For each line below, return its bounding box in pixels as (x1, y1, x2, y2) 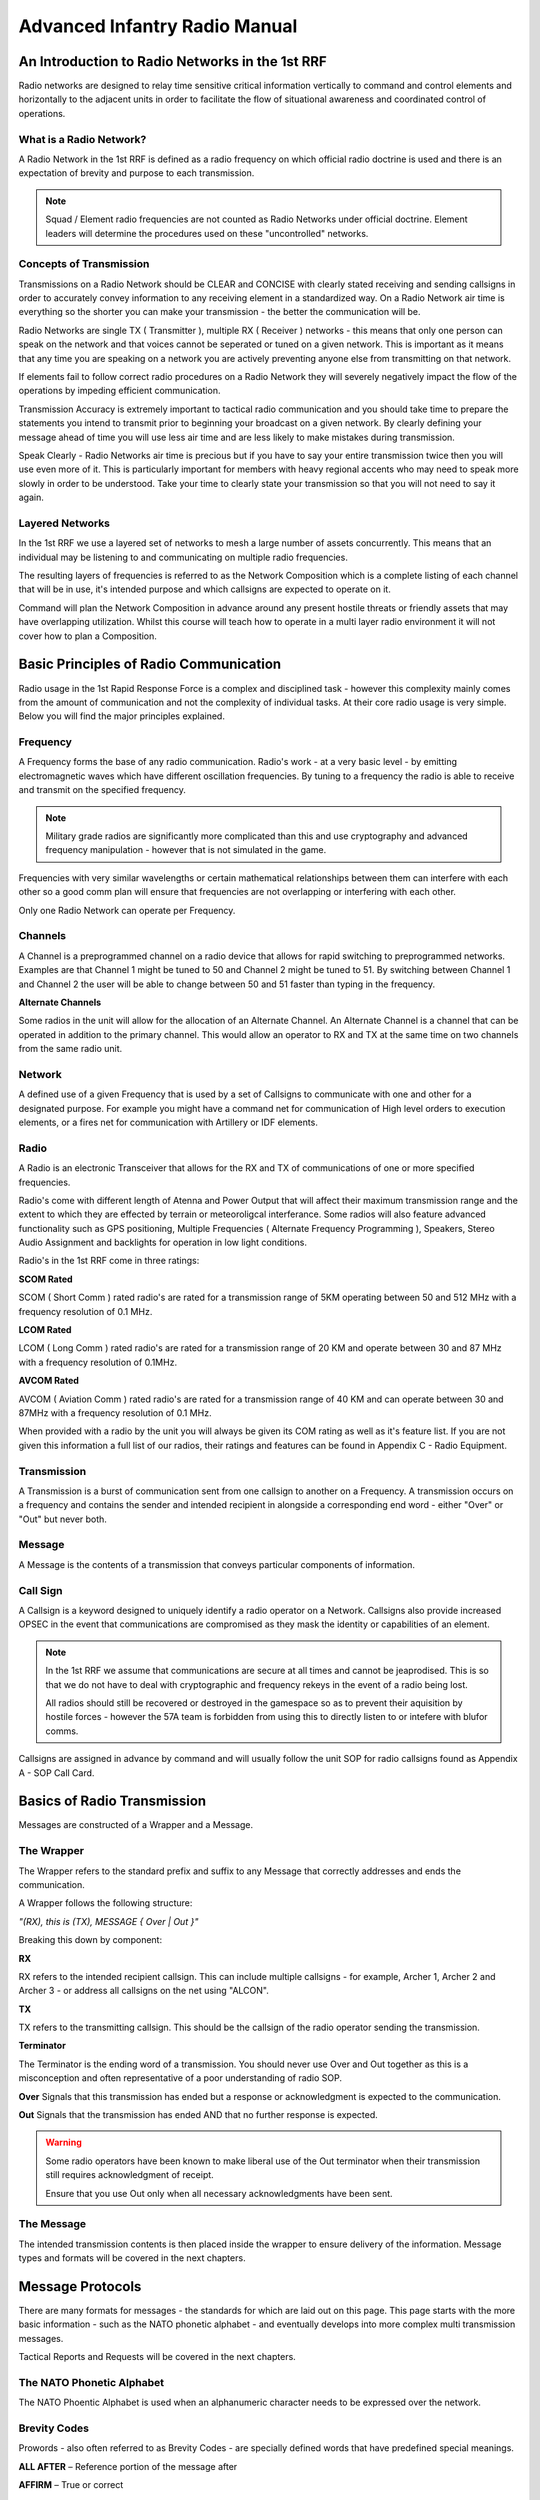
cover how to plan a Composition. (18, 630, 157, 642)
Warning (45, 2136, 82, 2149)
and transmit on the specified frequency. (18, 784, 187, 796)
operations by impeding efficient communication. (18, 385, 221, 397)
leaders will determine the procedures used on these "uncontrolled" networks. (45, 227, 369, 239)
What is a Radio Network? (18, 132, 147, 146)
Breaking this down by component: (18, 1934, 163, 1946)
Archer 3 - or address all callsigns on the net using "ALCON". (18, 1985, 269, 1997)
